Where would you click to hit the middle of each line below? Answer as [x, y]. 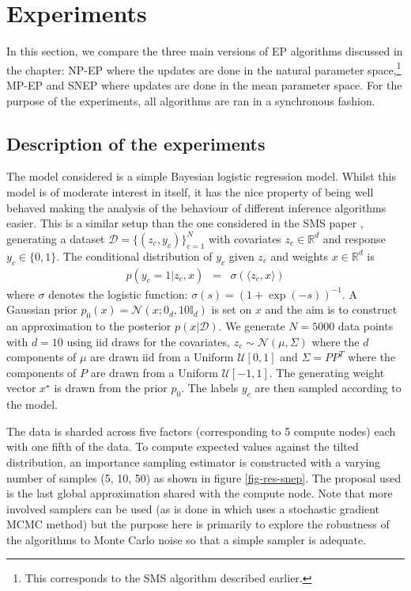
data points [366, 325]
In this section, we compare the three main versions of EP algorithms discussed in [205, 51]
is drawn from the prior [111, 388]
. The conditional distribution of [134, 255]
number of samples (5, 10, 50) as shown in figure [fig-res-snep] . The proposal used [204, 477]
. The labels [210, 388]
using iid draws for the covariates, [148, 341]
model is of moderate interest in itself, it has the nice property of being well [190, 191]
